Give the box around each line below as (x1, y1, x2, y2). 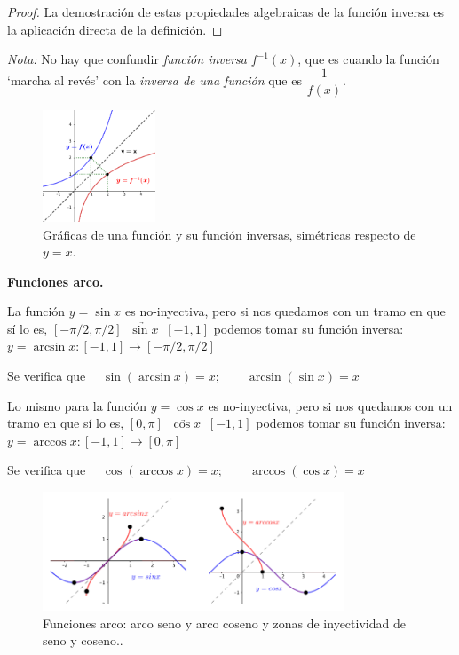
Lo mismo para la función (7, 396, 147, 414)
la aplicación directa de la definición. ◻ (7, 20, 223, 38)
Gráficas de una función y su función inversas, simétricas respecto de (43, 225, 416, 243)
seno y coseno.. (43, 631, 123, 650)
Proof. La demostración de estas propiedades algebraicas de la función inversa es (7, 3, 444, 20)
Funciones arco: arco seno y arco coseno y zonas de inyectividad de (43, 613, 406, 632)
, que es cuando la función (297, 50, 439, 68)
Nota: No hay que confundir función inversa (7, 50, 247, 68)
